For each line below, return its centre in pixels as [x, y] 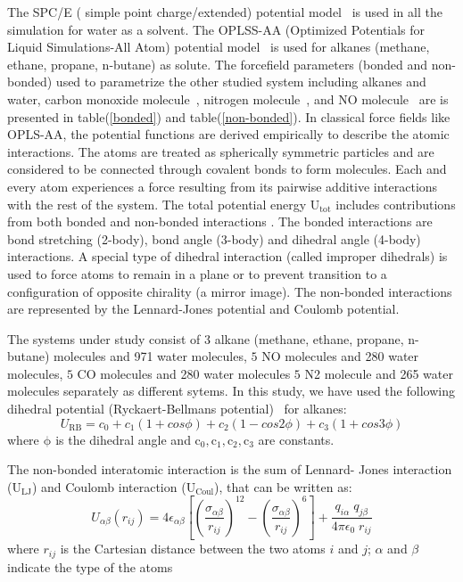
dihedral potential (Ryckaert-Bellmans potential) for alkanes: [177, 409]
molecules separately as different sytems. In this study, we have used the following [231, 391]
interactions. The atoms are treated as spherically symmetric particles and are [221, 151]
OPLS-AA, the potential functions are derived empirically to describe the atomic [228, 134]
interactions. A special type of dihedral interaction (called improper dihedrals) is [227, 256]
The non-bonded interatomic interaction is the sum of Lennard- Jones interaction [230, 469]
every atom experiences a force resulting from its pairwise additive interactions [223, 186]
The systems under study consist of [104, 338]
